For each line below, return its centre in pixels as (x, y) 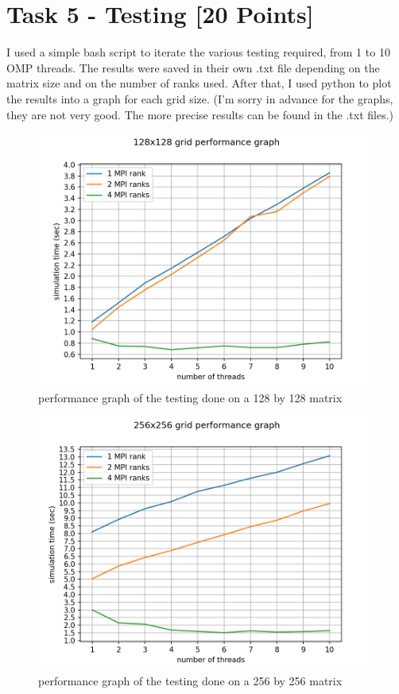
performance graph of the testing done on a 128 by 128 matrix (190, 397)
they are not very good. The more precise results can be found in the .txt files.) (200, 114)
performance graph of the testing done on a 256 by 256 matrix (190, 680)
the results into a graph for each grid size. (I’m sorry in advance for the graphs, (200, 98)
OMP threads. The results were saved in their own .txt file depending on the (193, 67)
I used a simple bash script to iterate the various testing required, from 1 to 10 (198, 52)
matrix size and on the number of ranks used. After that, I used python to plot (199, 83)
